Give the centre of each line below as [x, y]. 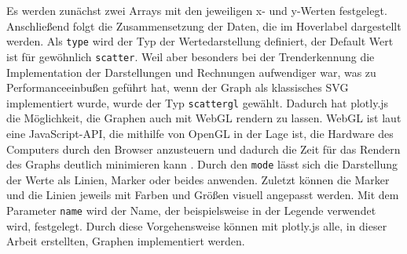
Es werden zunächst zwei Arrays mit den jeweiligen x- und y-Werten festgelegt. [197, 10]
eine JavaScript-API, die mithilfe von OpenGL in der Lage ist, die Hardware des [200, 133]
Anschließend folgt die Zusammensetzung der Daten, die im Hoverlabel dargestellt [204, 25]
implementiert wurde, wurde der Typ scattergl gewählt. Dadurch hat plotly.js [198, 102]
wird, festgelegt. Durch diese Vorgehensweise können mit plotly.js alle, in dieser [197, 225]
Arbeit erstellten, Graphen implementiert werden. [126, 241]
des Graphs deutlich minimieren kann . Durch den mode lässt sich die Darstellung [202, 164]
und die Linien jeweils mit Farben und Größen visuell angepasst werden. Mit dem [203, 195]
